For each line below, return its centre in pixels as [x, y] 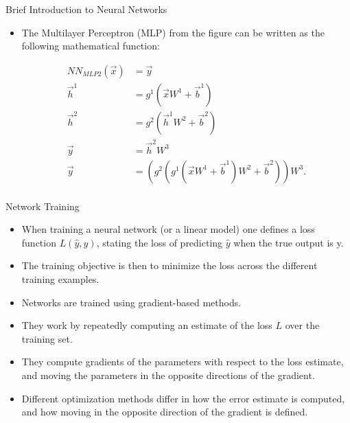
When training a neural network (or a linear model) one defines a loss [168, 229]
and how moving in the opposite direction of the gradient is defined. [165, 412]
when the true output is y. [289, 242]
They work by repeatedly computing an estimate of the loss [147, 325]
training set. [47, 338]
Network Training [43, 206]
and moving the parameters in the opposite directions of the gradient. [168, 375]
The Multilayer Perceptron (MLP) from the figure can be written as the [173, 32]
